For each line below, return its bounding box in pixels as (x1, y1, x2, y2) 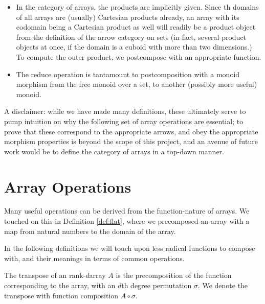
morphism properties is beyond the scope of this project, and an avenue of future (4, 136, 258, 147)
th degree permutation (121, 280, 192, 290)
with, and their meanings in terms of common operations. (4, 252, 185, 263)
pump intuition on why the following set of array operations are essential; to (4, 115, 244, 126)
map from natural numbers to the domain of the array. (4, 225, 176, 236)
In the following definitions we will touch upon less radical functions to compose (4, 243, 255, 253)
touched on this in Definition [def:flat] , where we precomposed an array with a (4, 216, 250, 226)
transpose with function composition (4, 290, 119, 300)
